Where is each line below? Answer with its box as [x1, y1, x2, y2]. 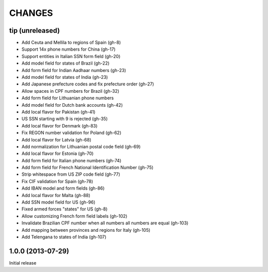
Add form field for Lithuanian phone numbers [21, 95, 114, 101]
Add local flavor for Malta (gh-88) [21, 192, 90, 198]
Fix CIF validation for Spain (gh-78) [21, 178, 93, 184]
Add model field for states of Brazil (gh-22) [21, 60, 110, 67]
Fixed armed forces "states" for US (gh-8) [21, 206, 108, 212]
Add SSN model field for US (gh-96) [21, 199, 95, 205]
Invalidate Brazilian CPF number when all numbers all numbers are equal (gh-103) [21, 220, 189, 226]
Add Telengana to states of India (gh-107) [21, 234, 107, 240]
